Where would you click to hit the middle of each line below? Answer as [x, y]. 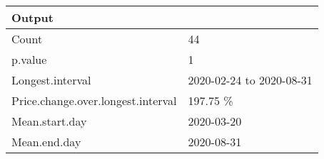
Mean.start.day [49, 121]
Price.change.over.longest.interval [94, 100]
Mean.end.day [46, 142]
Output [32, 17]
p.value [29, 59]
